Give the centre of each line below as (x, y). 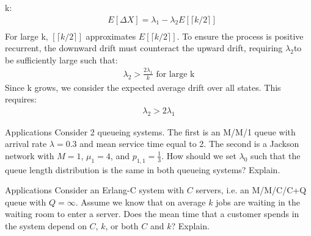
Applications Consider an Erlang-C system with (95, 190)
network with (30, 155)
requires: (21, 99)
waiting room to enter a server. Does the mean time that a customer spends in (152, 214)
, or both (122, 225)
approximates (111, 36)
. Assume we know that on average (141, 202)
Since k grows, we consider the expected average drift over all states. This (143, 87)
